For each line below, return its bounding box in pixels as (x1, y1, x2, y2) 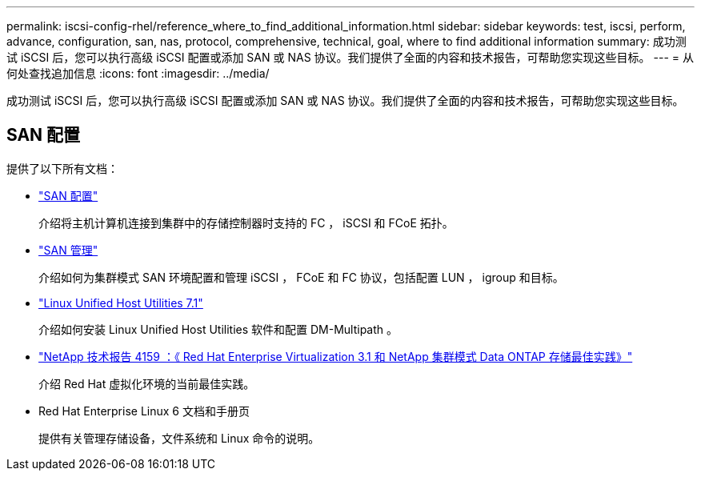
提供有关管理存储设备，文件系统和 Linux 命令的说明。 (38, 431, 320, 445)
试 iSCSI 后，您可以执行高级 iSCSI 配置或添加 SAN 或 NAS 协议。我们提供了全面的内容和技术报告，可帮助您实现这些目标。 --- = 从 (6, 50, 694, 64)
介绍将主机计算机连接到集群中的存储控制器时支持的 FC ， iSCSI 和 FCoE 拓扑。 (38, 215, 454, 230)
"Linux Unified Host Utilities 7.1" (38, 295, 203, 310)
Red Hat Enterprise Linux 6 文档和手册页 (38, 403, 250, 418)
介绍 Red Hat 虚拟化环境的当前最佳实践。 (38, 376, 255, 391)
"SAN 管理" (38, 243, 98, 257)
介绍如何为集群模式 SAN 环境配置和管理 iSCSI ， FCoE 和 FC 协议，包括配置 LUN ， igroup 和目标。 (38, 270, 564, 284)
